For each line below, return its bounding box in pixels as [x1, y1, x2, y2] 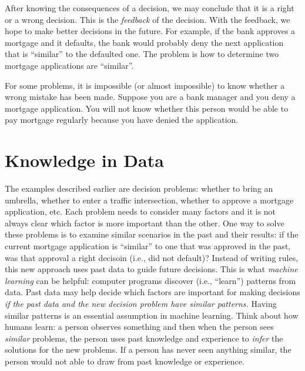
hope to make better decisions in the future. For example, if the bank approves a [5, 25, 296, 37]
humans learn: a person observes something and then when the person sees [5, 320, 274, 333]
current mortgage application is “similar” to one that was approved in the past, [5, 240, 291, 252]
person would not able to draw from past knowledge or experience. [5, 355, 244, 367]
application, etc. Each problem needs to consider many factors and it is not [5, 205, 276, 218]
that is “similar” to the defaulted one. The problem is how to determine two [5, 48, 279, 60]
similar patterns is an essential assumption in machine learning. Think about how [5, 309, 299, 321]
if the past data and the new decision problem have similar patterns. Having [5, 298, 277, 309]
